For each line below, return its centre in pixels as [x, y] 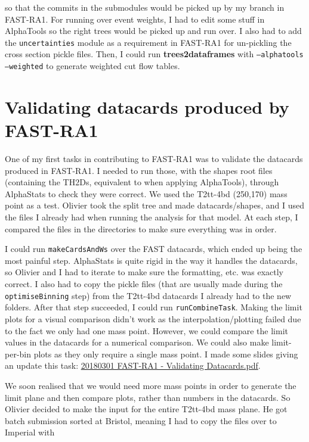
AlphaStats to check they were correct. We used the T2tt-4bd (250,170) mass [146, 193]
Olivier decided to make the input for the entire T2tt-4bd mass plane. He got [146, 409]
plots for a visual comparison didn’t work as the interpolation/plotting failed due [153, 318]
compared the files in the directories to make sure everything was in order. [141, 228]
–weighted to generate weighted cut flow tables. [92, 66]
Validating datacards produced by [147, 106]
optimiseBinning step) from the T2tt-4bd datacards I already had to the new [148, 295]
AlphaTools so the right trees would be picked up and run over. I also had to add [153, 31]
